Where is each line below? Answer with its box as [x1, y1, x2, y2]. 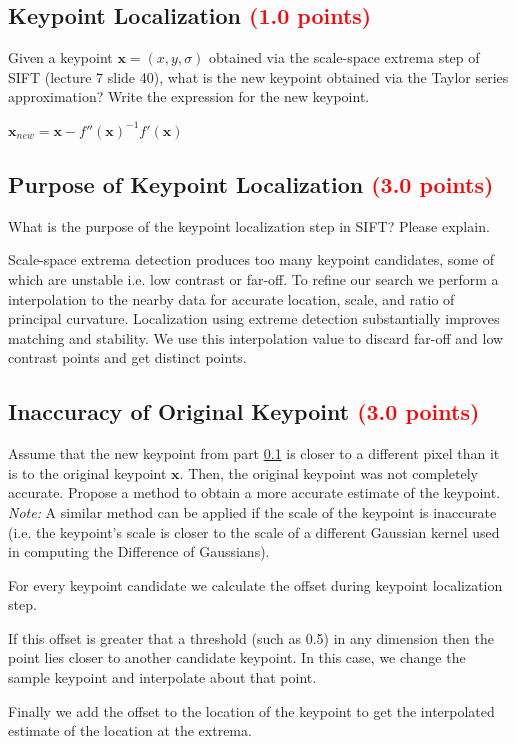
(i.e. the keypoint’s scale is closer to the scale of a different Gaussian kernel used [8, 521, 500, 542]
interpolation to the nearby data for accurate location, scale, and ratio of [8, 288, 455, 309]
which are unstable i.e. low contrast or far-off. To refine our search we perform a [8, 268, 499, 289]
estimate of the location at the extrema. [8, 720, 252, 741]
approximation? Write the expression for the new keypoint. [8, 86, 370, 107]
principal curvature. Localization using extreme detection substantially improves [8, 308, 500, 329]
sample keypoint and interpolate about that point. [8, 667, 317, 688]
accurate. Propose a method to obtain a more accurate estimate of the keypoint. [8, 482, 501, 503]
